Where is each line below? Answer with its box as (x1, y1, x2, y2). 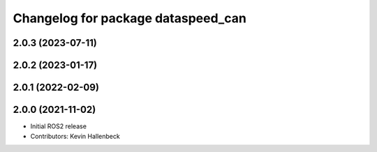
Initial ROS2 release (30, 122, 87, 130)
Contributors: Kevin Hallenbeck (30, 132, 120, 140)
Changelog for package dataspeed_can (13, 10, 247, 26)
